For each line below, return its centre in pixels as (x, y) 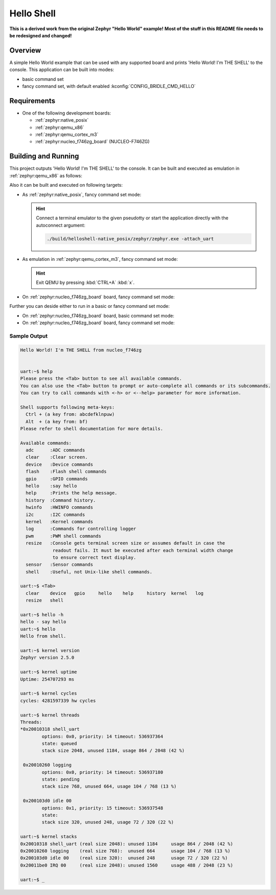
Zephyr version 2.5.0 (47, 658)
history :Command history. (61, 500)
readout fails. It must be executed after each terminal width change (143, 550)
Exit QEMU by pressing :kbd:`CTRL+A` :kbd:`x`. (85, 283)
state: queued (59, 744)
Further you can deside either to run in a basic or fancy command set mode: (89, 306)
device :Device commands (60, 464)
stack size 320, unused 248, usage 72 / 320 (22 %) (108, 822)
